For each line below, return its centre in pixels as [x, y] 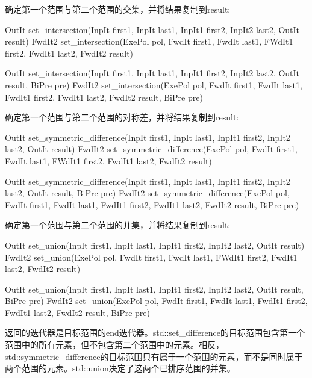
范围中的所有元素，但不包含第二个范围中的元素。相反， [114, 345]
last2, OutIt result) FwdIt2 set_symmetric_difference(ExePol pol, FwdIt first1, [151, 149]
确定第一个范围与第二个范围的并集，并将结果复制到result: [118, 225]
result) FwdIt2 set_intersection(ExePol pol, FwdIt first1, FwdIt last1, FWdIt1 [149, 41]
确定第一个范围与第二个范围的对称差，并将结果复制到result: [122, 117]
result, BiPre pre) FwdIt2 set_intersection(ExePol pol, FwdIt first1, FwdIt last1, [154, 85]
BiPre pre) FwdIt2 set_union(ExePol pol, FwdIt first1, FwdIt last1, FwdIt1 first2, [156, 301]
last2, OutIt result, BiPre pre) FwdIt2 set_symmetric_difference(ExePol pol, [147, 193]
